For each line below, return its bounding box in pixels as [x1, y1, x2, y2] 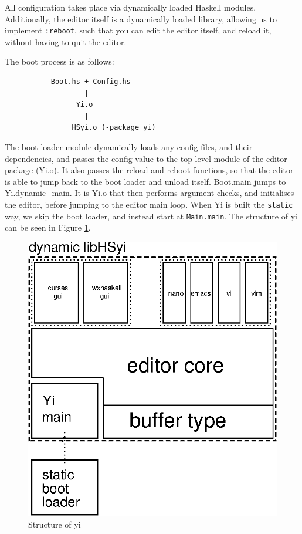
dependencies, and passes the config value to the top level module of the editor [5, 152, 287, 164]
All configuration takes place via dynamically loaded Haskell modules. [5, 1, 256, 13]
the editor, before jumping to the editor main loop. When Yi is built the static [5, 198, 293, 210]
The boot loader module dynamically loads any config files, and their [5, 141, 253, 153]
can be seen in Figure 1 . [5, 221, 91, 234]
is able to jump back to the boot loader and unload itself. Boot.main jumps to [5, 175, 286, 187]
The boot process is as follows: [5, 55, 114, 67]
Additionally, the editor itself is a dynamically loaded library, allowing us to [5, 12, 277, 25]
